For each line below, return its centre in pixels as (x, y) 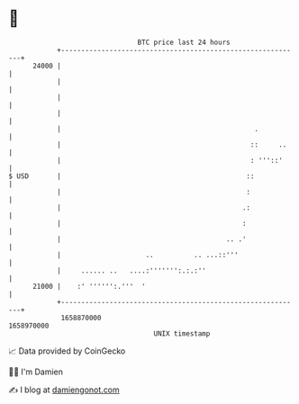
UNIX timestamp (182, 333)
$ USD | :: (131, 176)
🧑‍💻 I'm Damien (36, 372)
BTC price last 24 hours (184, 42)
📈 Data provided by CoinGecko (67, 351)
